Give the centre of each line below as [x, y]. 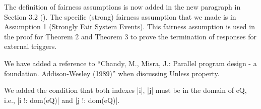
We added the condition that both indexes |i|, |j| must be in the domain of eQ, [125, 90]
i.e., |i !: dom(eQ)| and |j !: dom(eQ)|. [62, 100]
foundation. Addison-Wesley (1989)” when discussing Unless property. [112, 73]
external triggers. [30, 46]
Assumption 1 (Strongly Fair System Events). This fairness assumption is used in [129, 26]
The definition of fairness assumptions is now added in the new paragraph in [122, 7]
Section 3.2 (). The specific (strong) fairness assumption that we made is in [120, 16]
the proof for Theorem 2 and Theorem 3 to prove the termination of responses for [130, 36]
